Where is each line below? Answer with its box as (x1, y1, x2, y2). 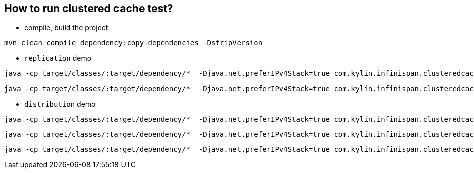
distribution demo (24, 100, 96, 109)
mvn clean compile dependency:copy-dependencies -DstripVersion (4, 39, 263, 47)
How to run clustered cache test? (4, 2, 173, 15)
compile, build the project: (24, 23, 110, 32)
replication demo (24, 54, 92, 63)
